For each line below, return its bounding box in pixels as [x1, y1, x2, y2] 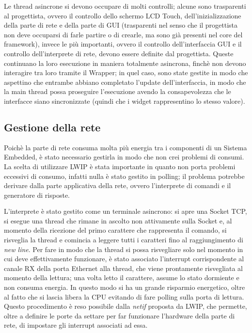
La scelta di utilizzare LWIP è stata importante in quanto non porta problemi [4, 161, 236, 171]
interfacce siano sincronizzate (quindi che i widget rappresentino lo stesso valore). [4, 95, 245, 106]
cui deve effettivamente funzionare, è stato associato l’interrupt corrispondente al [4, 254, 244, 264]
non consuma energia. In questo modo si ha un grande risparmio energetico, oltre [4, 282, 245, 292]
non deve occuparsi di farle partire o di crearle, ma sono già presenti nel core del [4, 29, 243, 39]
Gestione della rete [4, 119, 101, 134]
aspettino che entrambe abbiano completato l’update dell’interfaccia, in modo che [4, 77, 246, 87]
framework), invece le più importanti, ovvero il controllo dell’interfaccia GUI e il [4, 39, 242, 49]
